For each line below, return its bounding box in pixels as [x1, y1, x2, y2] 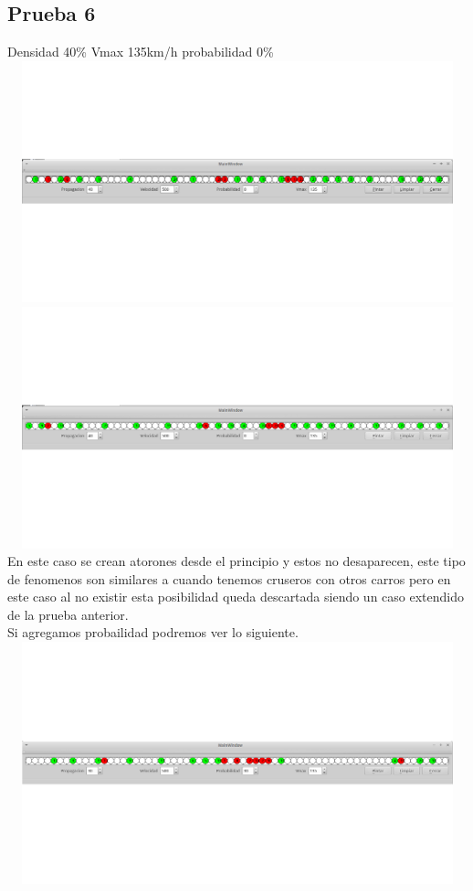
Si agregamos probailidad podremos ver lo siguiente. [7, 623, 299, 642]
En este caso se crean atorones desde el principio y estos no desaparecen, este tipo [7, 551, 466, 571]
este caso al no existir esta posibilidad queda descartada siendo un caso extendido [7, 587, 465, 606]
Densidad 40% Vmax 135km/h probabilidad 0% [7, 42, 274, 61]
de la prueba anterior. [7, 604, 129, 624]
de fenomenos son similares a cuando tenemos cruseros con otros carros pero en [7, 569, 451, 588]
